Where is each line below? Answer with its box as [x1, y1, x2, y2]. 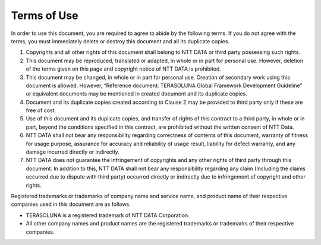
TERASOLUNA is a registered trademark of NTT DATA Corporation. [26, 211, 190, 219]
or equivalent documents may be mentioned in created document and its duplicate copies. [26, 90, 247, 97]
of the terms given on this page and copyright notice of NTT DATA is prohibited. [26, 65, 221, 72]
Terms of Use [11, 9, 78, 22]
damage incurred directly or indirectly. [26, 148, 120, 155]
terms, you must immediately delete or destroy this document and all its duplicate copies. [11, 37, 230, 44]
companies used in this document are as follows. [11, 201, 131, 208]
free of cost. [26, 107, 56, 114]
